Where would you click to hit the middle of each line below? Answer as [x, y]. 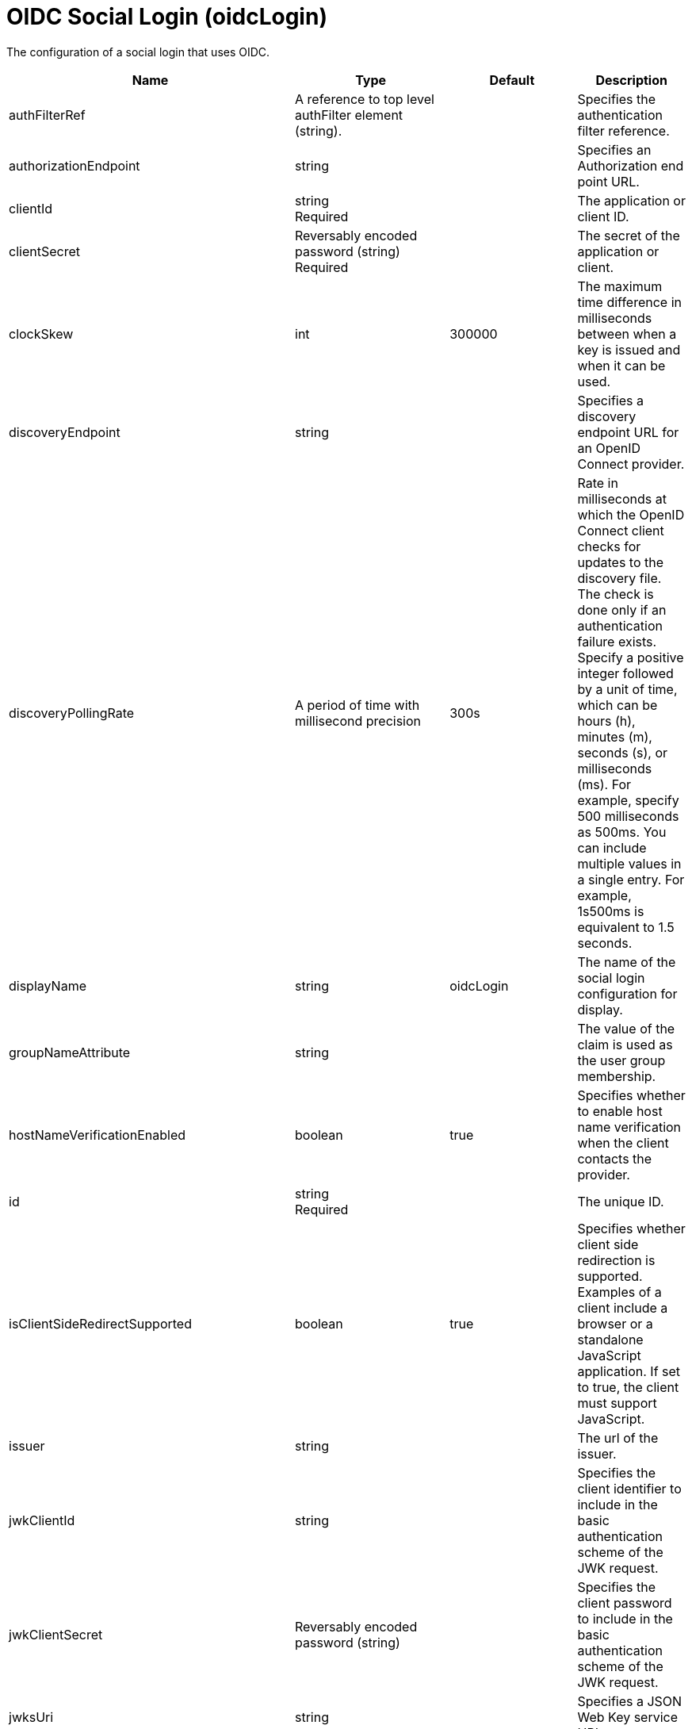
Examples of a [619, 1292]
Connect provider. [631, 464]
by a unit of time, [627, 689]
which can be [617, 705]
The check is [616, 594]
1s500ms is [611, 911]
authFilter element [349, 115]
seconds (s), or [623, 752]
